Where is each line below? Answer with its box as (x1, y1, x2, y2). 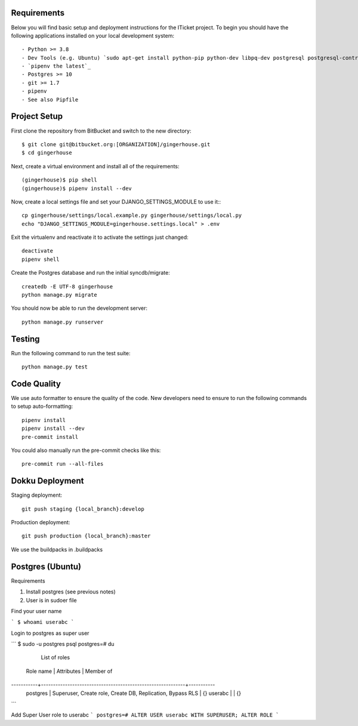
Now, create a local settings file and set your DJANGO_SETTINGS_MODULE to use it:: (11, 198, 221, 205)
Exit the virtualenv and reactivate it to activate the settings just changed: (11, 233, 189, 241)
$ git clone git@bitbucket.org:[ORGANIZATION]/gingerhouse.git (21, 141, 211, 147)
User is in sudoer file (26, 596, 77, 604)
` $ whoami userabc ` (11, 619, 75, 626)
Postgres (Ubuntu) (11, 561, 82, 571)
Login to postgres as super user (11, 629, 89, 636)
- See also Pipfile (21, 96, 79, 103)
